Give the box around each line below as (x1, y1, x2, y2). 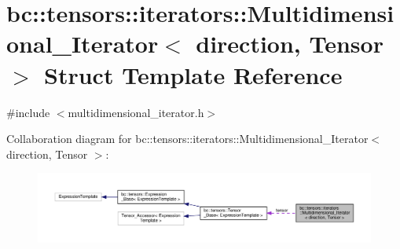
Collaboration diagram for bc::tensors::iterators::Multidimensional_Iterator (6, 130, 369, 147)
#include (6, 104, 50, 120)
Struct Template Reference (44, 58, 343, 90)
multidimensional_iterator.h (68, 104, 204, 120)
